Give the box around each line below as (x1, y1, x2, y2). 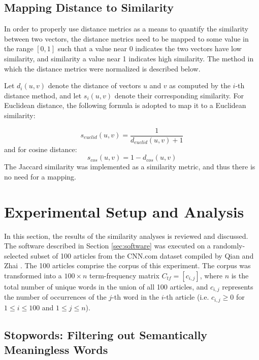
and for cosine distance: (4, 143, 77, 154)
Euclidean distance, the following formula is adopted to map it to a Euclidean (4, 100, 246, 111)
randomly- (213, 240, 245, 251)
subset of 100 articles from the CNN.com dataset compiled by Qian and (30, 250, 254, 261)
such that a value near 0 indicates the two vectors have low (57, 43, 242, 54)
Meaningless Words (4, 342, 108, 357)
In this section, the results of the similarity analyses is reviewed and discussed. (4, 230, 248, 241)
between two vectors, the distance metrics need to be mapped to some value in (4, 33, 249, 44)
